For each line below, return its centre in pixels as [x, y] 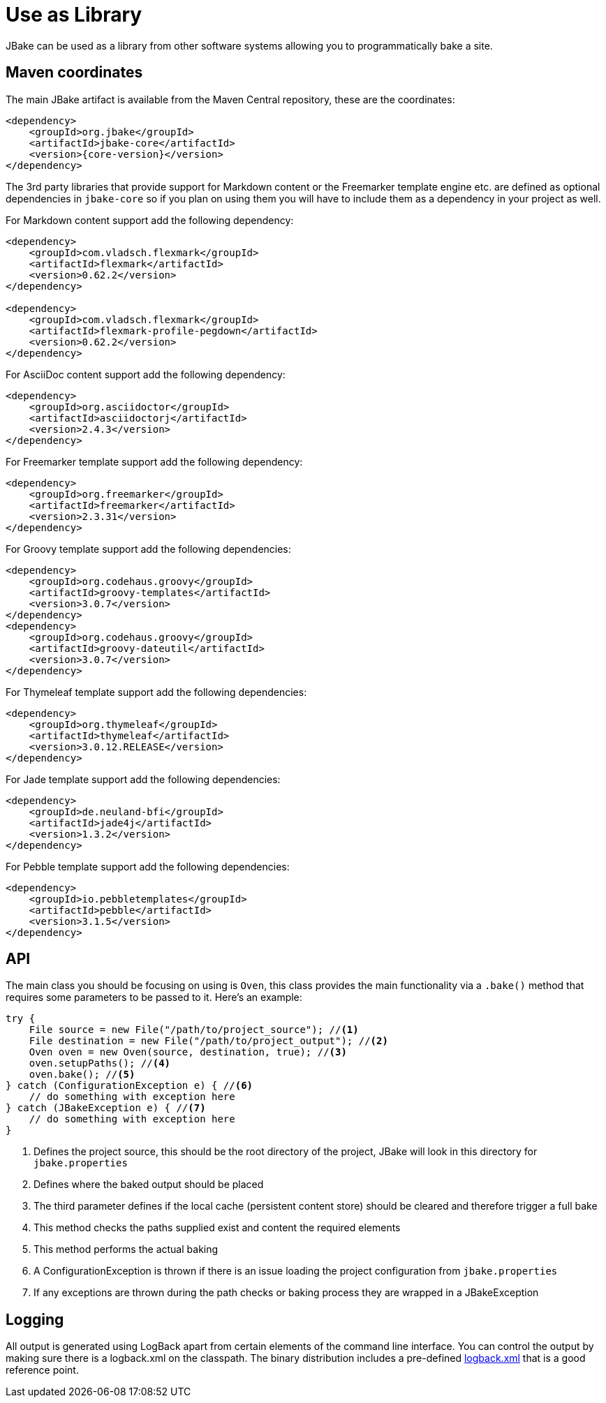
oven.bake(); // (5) [82, 1075]
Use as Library [74, 15]
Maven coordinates [74, 73]
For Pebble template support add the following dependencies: [148, 866]
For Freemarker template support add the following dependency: [154, 461]
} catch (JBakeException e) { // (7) [106, 1108]
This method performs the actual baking [126, 1249]
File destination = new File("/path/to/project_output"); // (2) [208, 1041]
